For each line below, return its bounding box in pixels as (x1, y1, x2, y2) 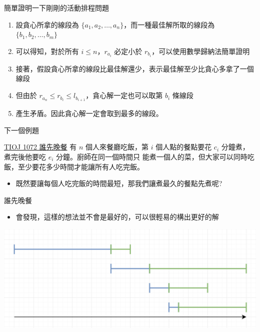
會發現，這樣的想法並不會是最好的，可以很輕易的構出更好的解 (15, 211, 219, 222)
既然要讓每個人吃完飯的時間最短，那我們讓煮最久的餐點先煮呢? (15, 178, 222, 188)
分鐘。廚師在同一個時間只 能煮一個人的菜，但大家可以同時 (56, 151, 247, 161)
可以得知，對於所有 (15, 45, 79, 56)
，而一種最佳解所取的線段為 (123, 19, 215, 29)
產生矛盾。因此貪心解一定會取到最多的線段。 (15, 108, 163, 118)
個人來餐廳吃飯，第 (85, 141, 148, 152)
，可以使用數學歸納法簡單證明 (151, 45, 250, 56)
